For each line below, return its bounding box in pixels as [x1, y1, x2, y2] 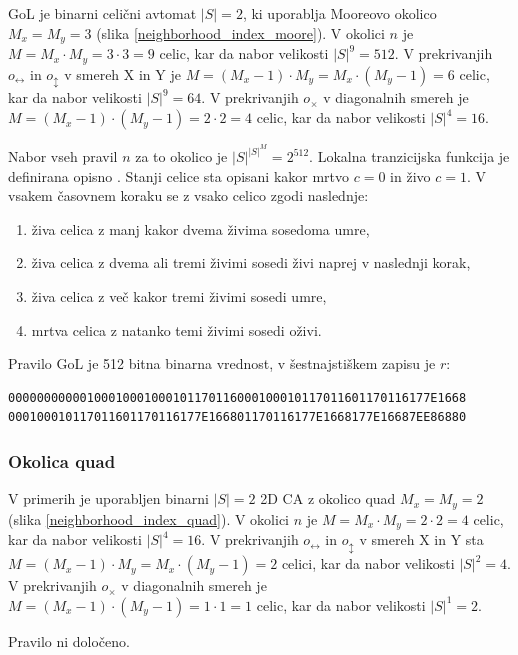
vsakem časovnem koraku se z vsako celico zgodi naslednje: [8, 185, 369, 206]
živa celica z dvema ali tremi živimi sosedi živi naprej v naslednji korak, [31, 252, 471, 273]
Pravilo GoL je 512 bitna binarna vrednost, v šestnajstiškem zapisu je [8, 353, 436, 374]
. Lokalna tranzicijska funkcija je [309, 146, 510, 167]
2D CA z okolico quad [260, 488, 396, 509]
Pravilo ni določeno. [8, 630, 130, 651]
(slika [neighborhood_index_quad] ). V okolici [8, 508, 289, 529]
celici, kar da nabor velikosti [281, 553, 455, 574]
